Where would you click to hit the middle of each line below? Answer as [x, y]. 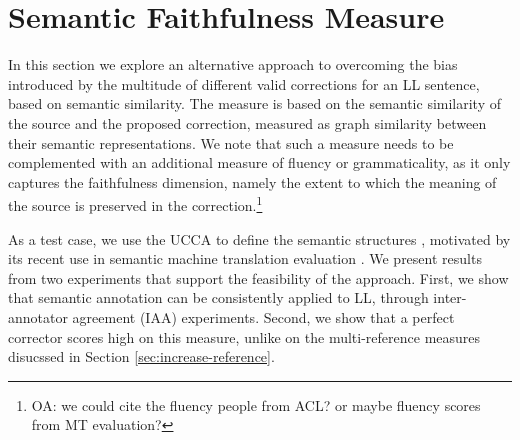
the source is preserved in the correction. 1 [135, 203]
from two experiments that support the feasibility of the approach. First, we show [258, 277]
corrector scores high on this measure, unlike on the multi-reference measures [244, 336]
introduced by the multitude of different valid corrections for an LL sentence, [244, 83]
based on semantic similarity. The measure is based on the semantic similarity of [255, 103]
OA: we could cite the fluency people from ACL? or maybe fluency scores [256, 404]
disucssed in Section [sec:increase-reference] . [141, 356]
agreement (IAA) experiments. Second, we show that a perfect [263, 316]
